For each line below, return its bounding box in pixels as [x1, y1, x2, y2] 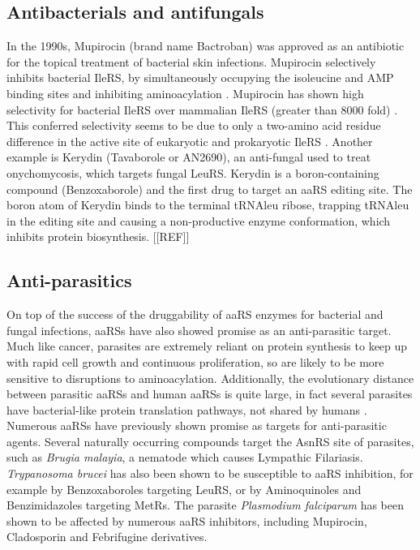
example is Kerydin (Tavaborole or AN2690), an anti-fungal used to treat [6, 148, 371, 165]
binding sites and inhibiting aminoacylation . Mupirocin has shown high [6, 84, 364, 101]
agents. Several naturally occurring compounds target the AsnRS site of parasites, [6, 432, 414, 449]
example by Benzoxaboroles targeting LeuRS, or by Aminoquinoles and [6, 480, 362, 497]
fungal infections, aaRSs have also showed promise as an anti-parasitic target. [6, 321, 392, 338]
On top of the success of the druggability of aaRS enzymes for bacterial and [6, 306, 384, 323]
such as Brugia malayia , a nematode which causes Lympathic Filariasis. [6, 449, 363, 466]
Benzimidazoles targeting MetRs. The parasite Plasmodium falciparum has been [6, 496, 405, 513]
